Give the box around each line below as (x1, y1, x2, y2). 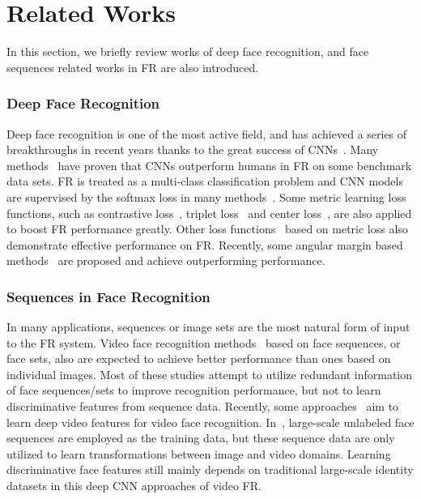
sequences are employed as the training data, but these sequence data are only (6, 429, 395, 446)
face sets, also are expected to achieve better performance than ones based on (6, 350, 391, 367)
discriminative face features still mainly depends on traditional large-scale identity (6, 461, 414, 478)
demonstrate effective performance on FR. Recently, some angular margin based (6, 236, 403, 253)
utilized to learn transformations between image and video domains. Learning (6, 445, 391, 462)
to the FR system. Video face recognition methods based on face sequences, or (6, 334, 401, 351)
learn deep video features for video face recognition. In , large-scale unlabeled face (6, 413, 415, 430)
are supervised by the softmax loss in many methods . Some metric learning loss (6, 188, 406, 205)
